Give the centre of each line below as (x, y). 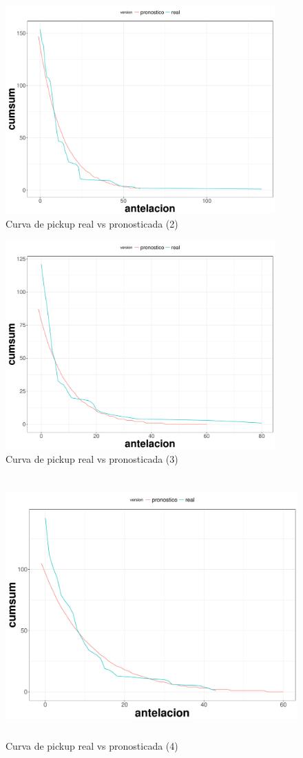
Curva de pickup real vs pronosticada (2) (92, 223)
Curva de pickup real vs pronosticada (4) (92, 745)
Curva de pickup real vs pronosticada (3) (92, 458)
